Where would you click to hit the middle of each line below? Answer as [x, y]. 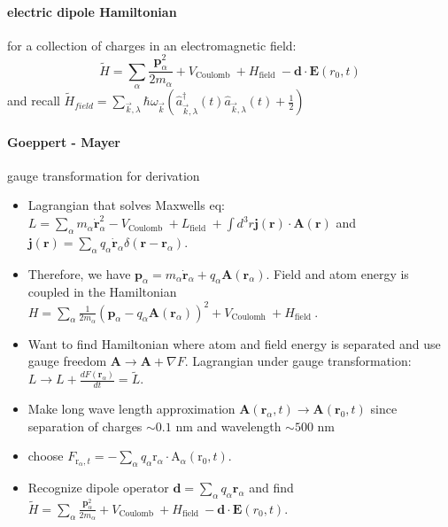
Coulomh [249, 318]
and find [271, 488]
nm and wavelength [228, 426]
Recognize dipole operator [98, 488]
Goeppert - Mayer [64, 141]
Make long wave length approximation [131, 409]
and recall [34, 101]
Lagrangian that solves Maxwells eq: [126, 205]
